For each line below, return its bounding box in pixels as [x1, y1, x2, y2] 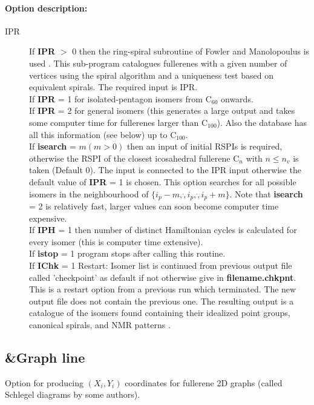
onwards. [221, 92, 253, 105]
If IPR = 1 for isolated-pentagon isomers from [29, 92, 203, 105]
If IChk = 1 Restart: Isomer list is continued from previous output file [29, 258, 292, 271]
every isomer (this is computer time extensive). [29, 235, 203, 248]
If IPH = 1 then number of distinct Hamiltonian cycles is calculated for [29, 223, 297, 236]
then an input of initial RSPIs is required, [126, 140, 283, 153]
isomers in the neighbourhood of [29, 187, 149, 200]
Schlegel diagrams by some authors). [5, 388, 140, 401]
